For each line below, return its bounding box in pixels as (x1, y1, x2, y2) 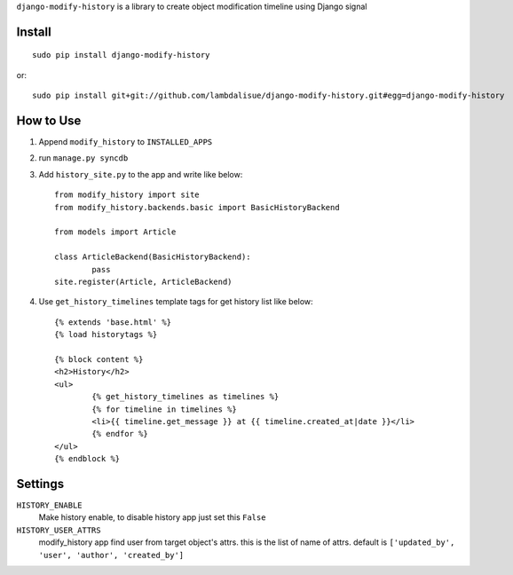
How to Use (16, 114, 82, 128)
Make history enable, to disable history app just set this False (38, 512, 266, 523)
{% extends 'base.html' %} (54, 317, 172, 327)
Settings (16, 476, 65, 492)
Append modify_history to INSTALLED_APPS (38, 137, 213, 147)
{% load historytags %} (54, 329, 158, 340)
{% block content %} (54, 354, 144, 364)
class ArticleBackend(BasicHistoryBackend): (54, 252, 252, 262)
